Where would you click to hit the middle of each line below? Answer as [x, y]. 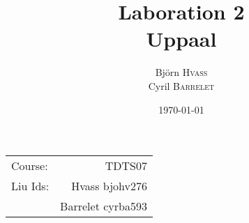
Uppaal [181, 39]
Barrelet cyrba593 [104, 206]
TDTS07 [126, 166]
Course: [30, 166]
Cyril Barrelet [181, 85]
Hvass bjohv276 [109, 186]
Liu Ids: [30, 186]
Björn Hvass [181, 72]
